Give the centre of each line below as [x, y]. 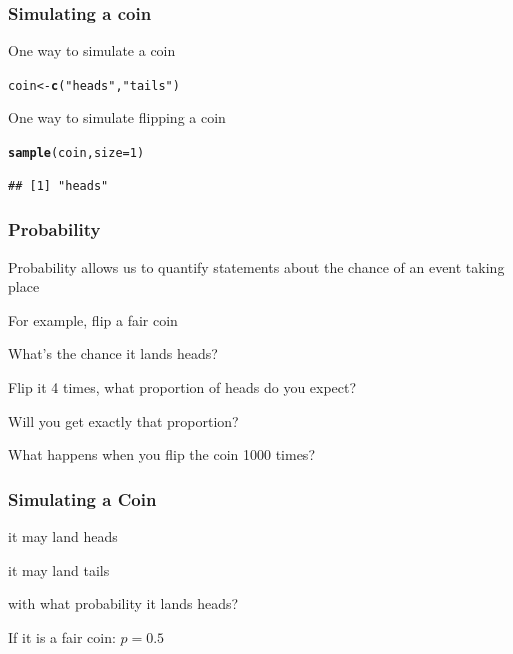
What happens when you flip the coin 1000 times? [161, 454]
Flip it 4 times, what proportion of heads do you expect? [182, 386]
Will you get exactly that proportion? [123, 420]
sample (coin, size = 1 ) [76, 153]
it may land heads [63, 535]
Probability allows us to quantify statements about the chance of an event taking [256, 266]
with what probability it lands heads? [123, 603]
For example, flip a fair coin [93, 319]
